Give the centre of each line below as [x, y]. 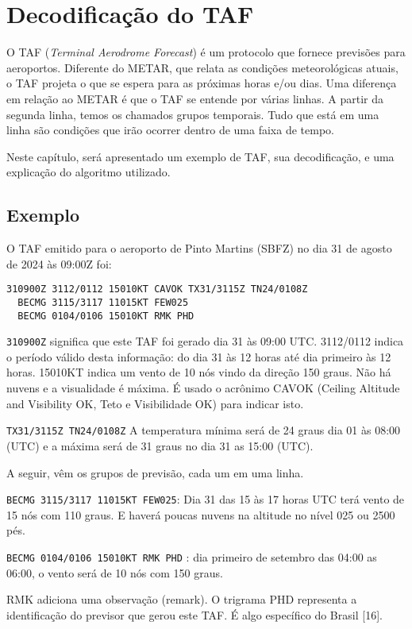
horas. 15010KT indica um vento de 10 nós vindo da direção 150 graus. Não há [199, 372]
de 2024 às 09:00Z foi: [59, 263]
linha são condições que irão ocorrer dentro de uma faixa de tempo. [170, 130]
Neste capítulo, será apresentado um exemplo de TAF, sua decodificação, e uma [200, 156]
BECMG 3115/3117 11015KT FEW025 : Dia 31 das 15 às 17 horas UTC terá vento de [206, 499]
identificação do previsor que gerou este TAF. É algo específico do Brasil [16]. [194, 614]
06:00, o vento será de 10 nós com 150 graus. [115, 572]
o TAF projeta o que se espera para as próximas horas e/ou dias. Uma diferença [202, 83]
